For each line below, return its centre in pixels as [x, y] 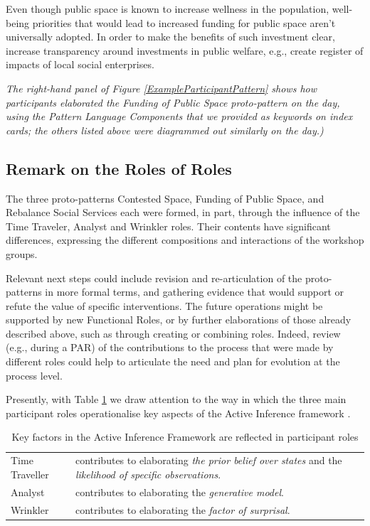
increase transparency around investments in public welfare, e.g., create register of [185, 50]
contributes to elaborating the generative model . [179, 492]
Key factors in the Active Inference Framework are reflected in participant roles [185, 437]
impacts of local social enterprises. [80, 64]
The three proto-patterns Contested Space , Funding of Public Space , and [165, 198]
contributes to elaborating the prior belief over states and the [208, 460]
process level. [34, 375]
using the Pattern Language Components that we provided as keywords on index [179, 116]
